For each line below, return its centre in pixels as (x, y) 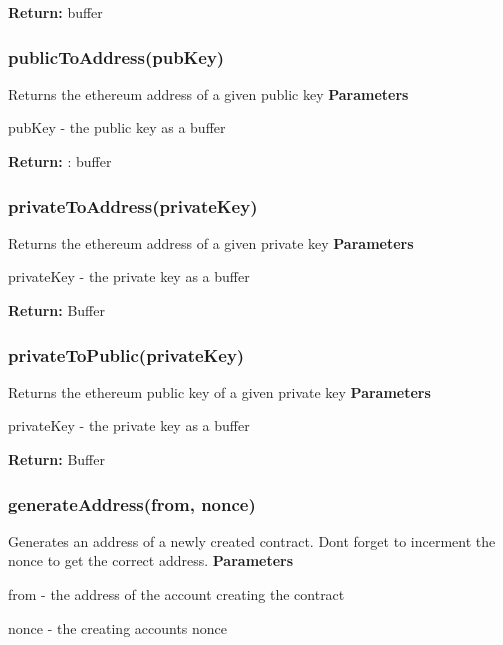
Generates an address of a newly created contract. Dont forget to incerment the (252, 540)
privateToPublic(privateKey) (126, 354)
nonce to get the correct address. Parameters (151, 560)
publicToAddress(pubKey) (116, 56)
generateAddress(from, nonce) (132, 503)
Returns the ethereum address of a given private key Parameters (211, 242)
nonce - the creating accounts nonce (118, 627)
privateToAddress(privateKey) (133, 205)
